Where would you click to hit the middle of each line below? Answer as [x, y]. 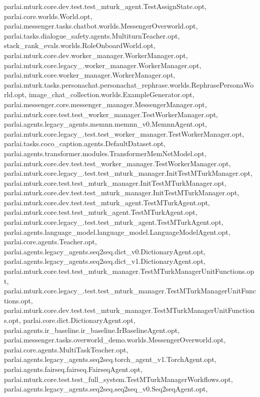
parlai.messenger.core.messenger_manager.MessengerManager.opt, [105, 104]
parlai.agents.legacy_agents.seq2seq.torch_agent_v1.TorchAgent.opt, [110, 359]
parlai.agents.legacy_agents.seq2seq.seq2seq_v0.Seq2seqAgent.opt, [106, 389]
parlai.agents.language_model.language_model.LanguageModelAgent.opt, [117, 232]
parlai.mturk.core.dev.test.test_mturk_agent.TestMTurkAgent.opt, [107, 202]
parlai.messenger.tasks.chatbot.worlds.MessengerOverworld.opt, [101, 26]
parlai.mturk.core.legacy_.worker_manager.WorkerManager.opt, [103, 65]
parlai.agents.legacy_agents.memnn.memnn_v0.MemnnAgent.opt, [105, 124]
